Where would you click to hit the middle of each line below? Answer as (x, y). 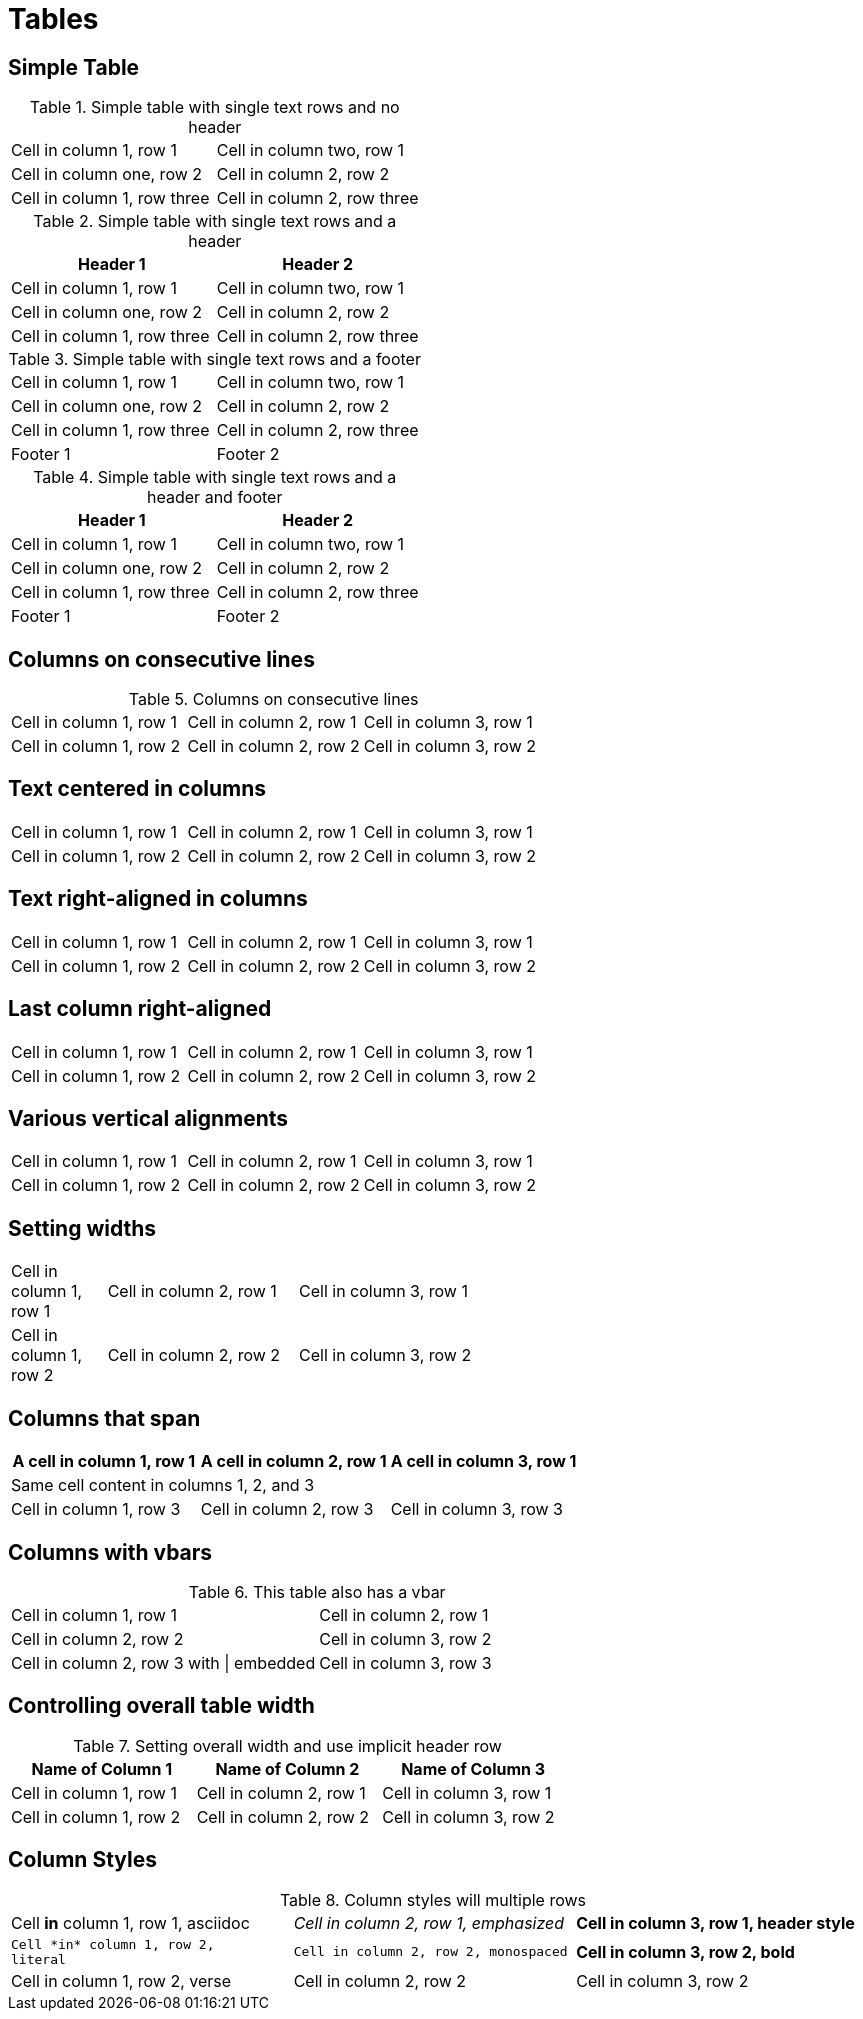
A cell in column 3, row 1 (483, 1461)
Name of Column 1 (102, 1768)
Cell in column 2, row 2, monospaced (430, 1952)
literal (38, 1959)
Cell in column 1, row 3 (96, 1509)
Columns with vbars (110, 1552)
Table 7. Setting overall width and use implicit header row (287, 1745)
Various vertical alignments (148, 1118)
